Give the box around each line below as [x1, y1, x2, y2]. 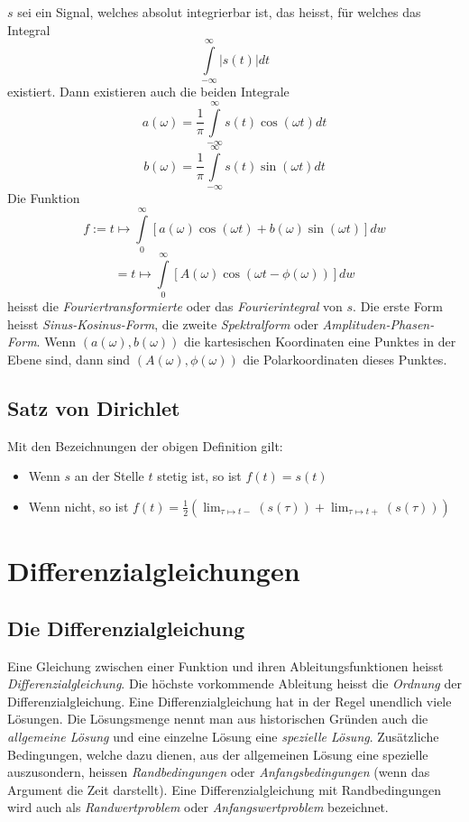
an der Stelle [74, 466, 144, 485]
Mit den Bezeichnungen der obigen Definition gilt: [7, 436, 283, 455]
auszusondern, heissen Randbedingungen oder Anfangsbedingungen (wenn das [7, 762, 430, 781]
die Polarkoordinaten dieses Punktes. [243, 349, 447, 368]
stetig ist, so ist [157, 466, 242, 485]
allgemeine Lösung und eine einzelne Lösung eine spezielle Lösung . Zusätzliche [7, 726, 439, 745]
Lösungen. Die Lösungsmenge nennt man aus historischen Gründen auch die [7, 709, 428, 728]
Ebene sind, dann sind [7, 349, 131, 368]
